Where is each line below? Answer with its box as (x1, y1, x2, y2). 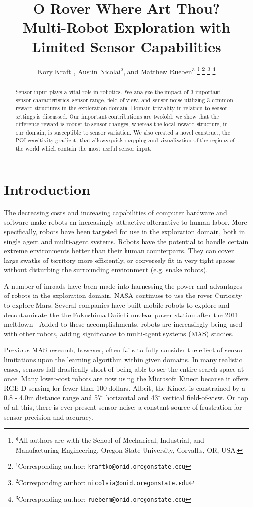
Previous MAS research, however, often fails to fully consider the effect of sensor (4, 345, 243, 355)
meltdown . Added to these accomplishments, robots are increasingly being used (4, 319, 243, 329)
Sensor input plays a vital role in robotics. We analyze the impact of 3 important (15, 87, 221, 96)
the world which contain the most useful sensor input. (15, 144, 152, 153)
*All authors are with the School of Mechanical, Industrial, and (15, 435, 204, 445)
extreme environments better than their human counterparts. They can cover (4, 245, 234, 256)
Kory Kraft (37, 66, 71, 76)
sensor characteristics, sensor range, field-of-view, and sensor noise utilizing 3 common (15, 96, 233, 104)
